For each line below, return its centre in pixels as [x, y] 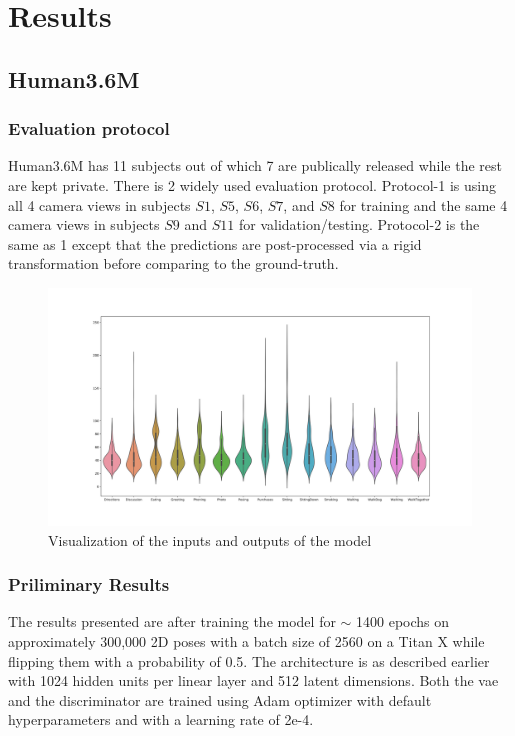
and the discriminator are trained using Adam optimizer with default [220, 699]
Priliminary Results [89, 584]
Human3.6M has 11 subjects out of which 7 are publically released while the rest [255, 165]
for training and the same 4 [423, 204]
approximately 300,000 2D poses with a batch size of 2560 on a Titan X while [246, 641]
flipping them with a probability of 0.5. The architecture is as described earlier [249, 660]
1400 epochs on [403, 621]
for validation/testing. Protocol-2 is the [359, 224]
